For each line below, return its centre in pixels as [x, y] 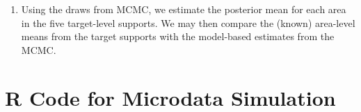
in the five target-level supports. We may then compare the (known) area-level [188, 22]
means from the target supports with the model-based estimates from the [178, 36]
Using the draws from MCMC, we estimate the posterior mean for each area [184, 9]
